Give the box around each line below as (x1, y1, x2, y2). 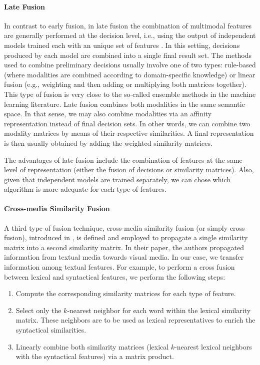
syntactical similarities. (15, 325, 86, 335)
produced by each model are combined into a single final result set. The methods (4, 49, 252, 60)
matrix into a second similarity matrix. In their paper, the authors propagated (4, 242, 244, 252)
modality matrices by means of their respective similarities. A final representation (4, 128, 254, 138)
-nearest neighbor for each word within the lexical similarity (67, 305, 251, 315)
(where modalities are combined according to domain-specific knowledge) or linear (4, 69, 255, 79)
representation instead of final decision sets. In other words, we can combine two (4, 118, 250, 128)
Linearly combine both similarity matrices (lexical (15, 341, 169, 352)
